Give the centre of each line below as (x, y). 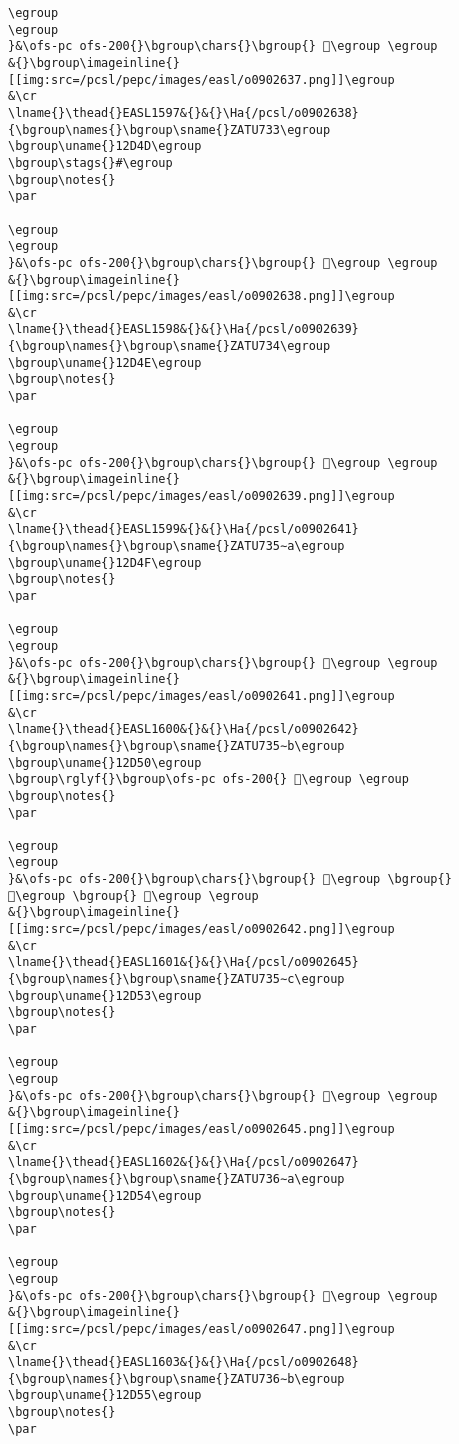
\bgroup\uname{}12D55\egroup (105, 1395)
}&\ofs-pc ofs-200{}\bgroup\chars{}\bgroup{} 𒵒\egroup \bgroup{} (230, 879)
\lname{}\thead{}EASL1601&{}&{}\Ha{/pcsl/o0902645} (183, 962)
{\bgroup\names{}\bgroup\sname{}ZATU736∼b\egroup (176, 1378)
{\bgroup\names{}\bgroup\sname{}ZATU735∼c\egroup (176, 979)
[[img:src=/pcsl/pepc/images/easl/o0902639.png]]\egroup (201, 496)
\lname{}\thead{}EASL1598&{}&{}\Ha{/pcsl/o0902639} (183, 329)
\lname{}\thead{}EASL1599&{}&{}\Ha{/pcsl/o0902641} (183, 529)
